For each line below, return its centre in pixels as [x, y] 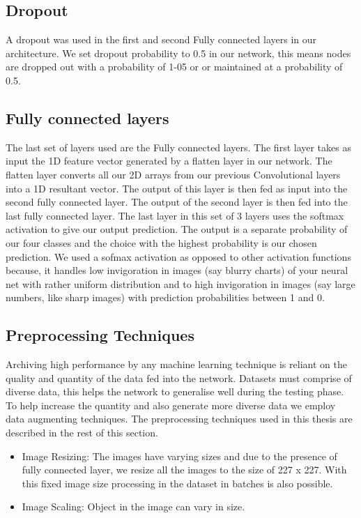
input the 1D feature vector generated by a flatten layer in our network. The [169, 161]
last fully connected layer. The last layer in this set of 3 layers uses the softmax [175, 215]
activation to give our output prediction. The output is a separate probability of [177, 229]
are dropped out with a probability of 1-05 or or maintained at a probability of [174, 67]
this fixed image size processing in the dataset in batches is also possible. [177, 483]
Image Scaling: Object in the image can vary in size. [133, 506]
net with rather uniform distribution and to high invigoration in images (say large [180, 283]
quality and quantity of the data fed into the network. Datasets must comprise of [179, 378]
